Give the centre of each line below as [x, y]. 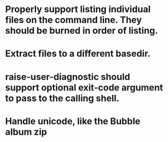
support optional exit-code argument [84, 87]
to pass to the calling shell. [62, 98]
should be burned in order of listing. [82, 31]
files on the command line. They [74, 20]
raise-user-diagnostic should [68, 77]
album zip [26, 132]
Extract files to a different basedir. [78, 54]
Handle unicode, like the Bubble [73, 121]
